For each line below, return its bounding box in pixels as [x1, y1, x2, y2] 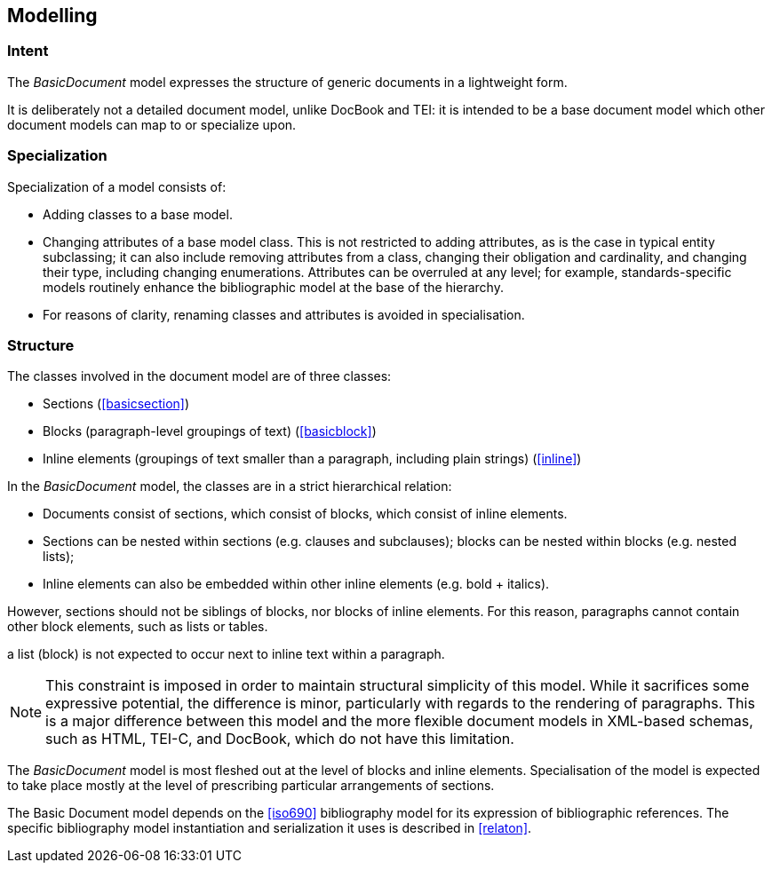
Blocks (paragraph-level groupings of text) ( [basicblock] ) [43, 423, 377, 439]
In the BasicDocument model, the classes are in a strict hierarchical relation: [7, 478, 452, 494]
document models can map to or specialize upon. [7, 116, 297, 132]
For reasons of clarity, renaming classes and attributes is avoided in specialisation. [43, 306, 525, 322]
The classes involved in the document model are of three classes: [7, 368, 392, 384]
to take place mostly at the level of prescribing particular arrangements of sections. [7, 778, 495, 794]
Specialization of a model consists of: [7, 178, 227, 194]
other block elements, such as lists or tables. [7, 619, 268, 635]
